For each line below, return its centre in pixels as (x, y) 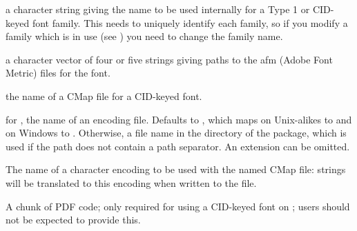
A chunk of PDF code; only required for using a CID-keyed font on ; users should (178, 206)
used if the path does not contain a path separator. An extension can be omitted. (178, 146)
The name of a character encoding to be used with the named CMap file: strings (176, 169)
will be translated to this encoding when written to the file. (131, 182)
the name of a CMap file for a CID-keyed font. (104, 96)
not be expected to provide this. (73, 220)
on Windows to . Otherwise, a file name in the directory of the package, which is (176, 133)
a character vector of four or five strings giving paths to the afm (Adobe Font (169, 59)
